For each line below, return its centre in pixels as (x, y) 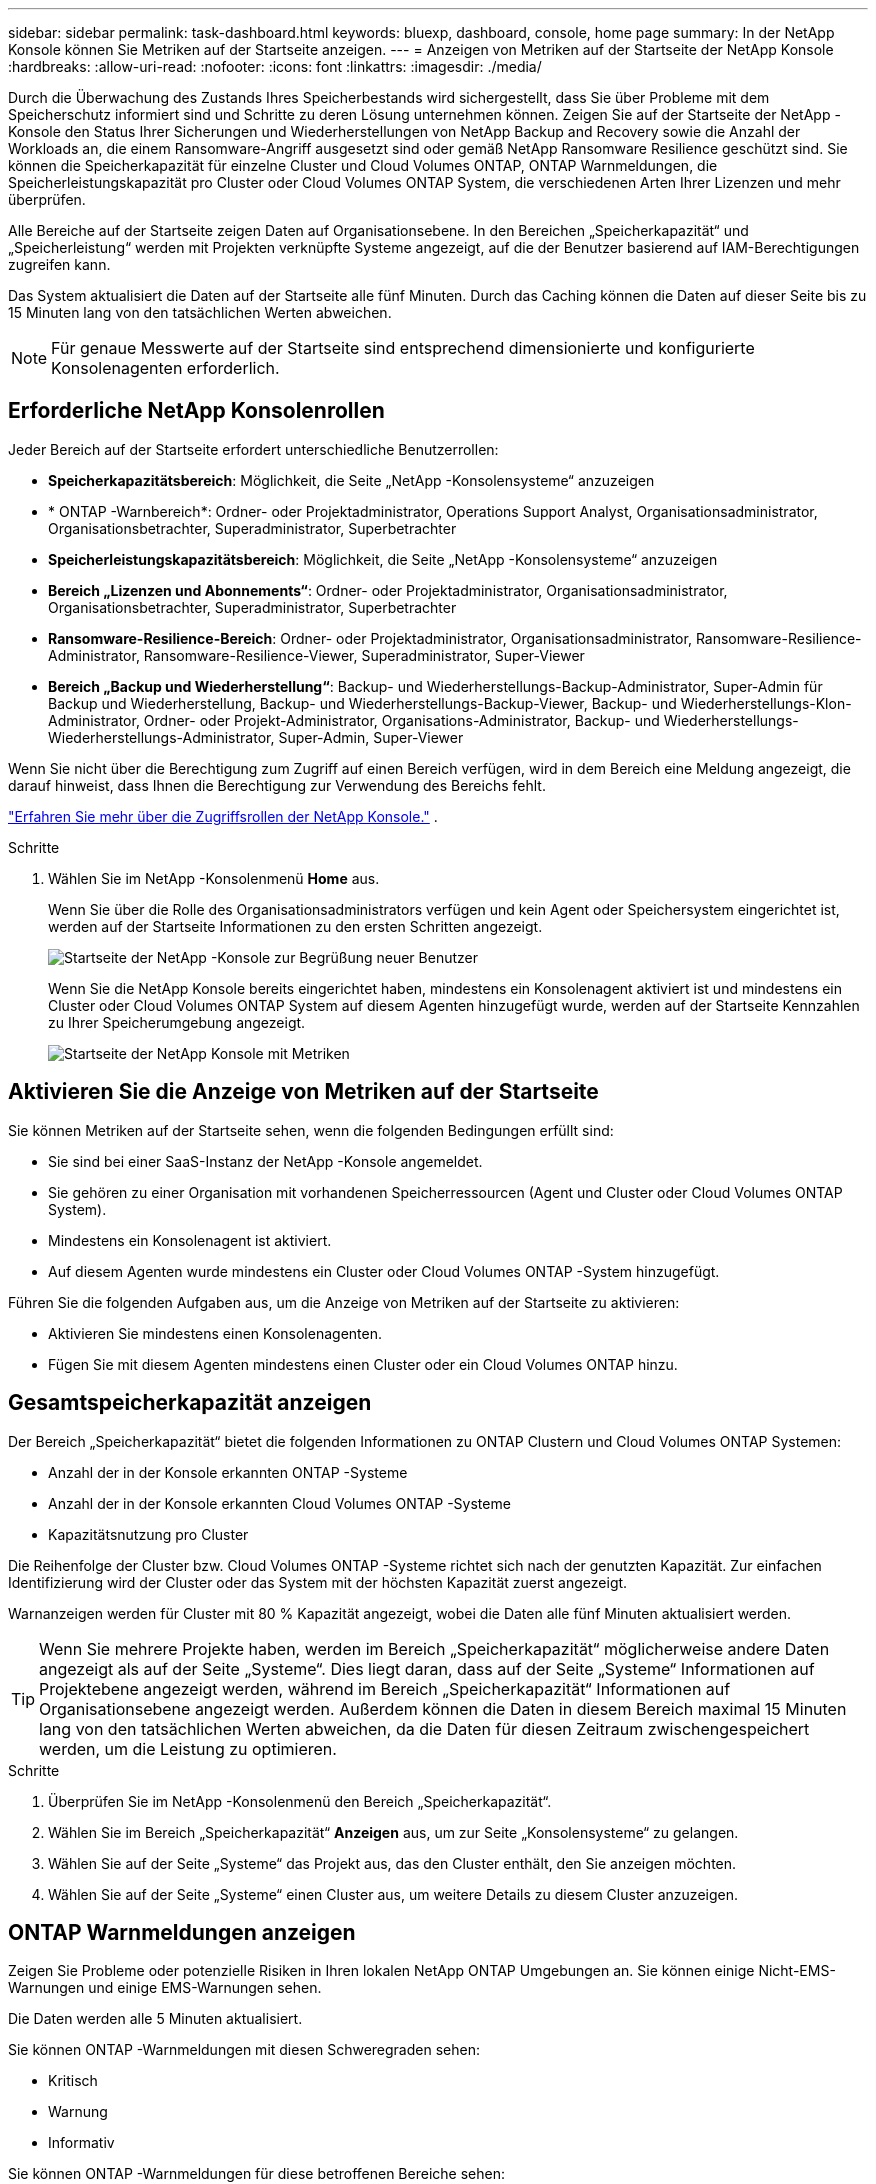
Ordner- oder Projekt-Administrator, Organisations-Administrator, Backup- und (401, 720)
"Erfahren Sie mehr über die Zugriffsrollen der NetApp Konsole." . (223, 816)
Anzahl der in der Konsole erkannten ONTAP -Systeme (228, 1472)
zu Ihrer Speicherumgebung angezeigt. (177, 1022)
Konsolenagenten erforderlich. (165, 368)
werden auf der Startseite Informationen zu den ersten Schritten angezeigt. (295, 926)
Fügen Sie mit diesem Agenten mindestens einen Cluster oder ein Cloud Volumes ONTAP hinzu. (363, 1364)
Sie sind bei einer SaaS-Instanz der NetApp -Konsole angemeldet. (265, 1161)
